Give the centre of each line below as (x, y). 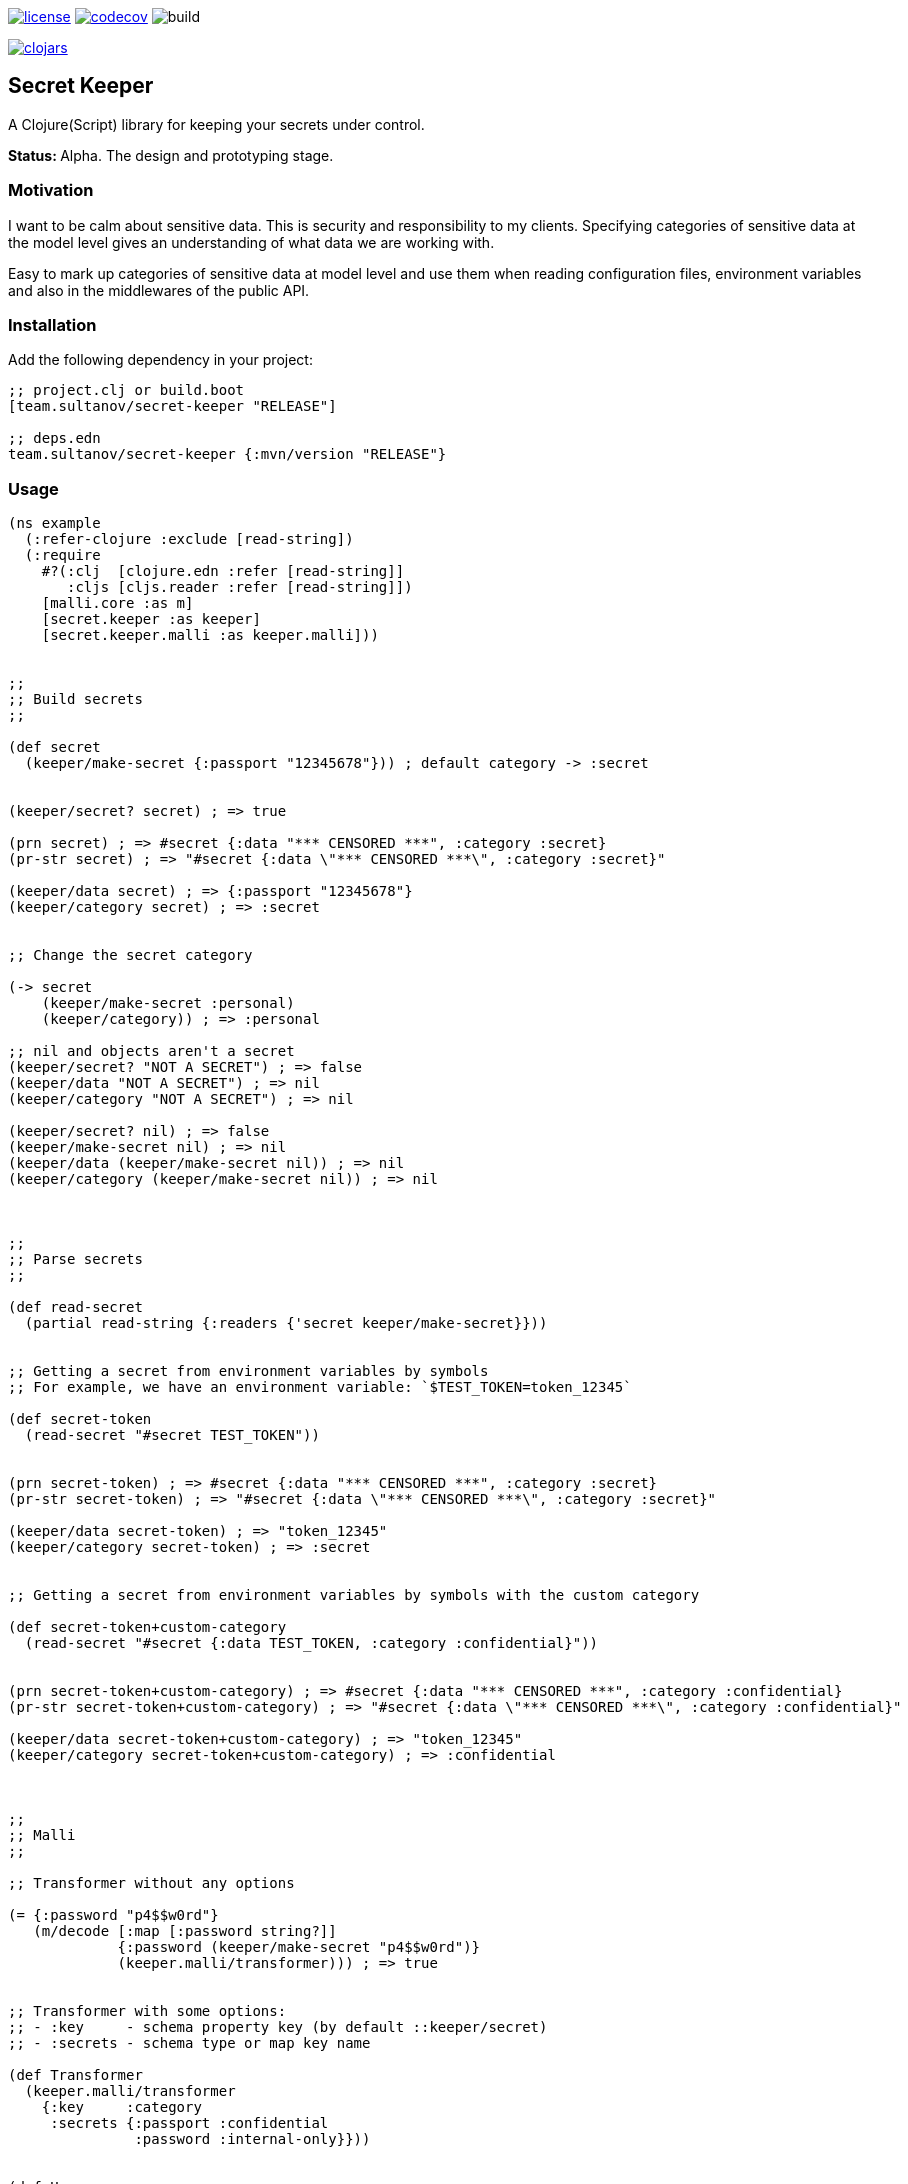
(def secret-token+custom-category (147, 1627)
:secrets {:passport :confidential (189, 2123)
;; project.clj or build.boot (126, 390)
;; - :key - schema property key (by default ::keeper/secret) (278, 2027)
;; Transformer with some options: (147, 2011)
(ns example (54, 523)
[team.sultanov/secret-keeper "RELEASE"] (172, 406)
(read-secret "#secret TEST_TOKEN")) (172, 1435)
